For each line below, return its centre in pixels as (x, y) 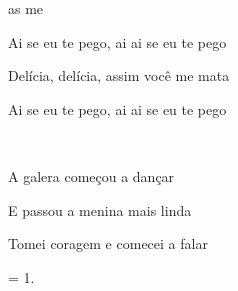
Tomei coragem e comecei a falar (108, 243)
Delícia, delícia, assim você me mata (119, 75)
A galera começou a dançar (91, 175)
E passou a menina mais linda (100, 209)
